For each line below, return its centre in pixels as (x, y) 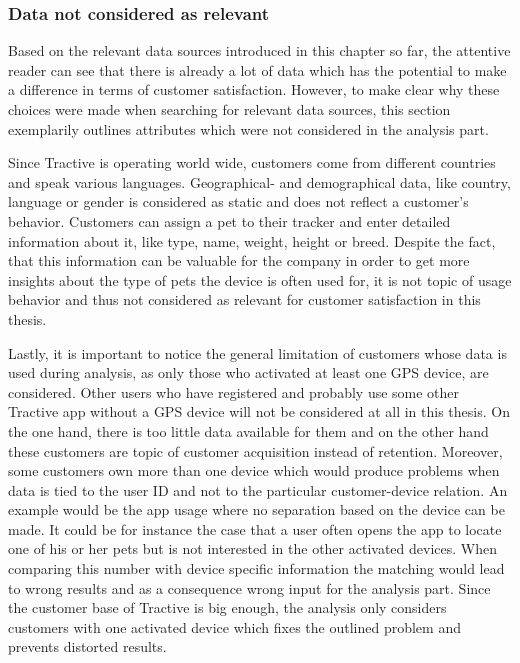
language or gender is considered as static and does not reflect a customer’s (238, 201)
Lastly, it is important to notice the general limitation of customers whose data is (257, 352)
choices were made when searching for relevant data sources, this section (229, 109)
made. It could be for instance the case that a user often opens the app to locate (255, 528)
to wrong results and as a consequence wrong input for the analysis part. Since (249, 587)
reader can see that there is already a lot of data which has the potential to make (257, 69)
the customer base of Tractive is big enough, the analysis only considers (227, 607)
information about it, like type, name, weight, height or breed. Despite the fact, (252, 240)
